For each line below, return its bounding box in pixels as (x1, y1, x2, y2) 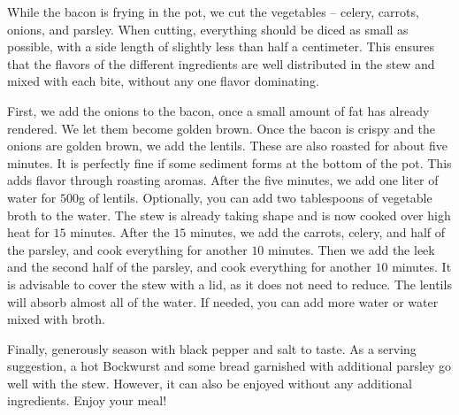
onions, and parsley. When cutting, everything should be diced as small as (7, 19, 409, 38)
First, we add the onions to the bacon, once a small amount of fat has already (7, 101, 430, 119)
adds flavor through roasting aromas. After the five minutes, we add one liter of (7, 171, 439, 189)
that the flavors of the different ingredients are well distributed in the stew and (7, 54, 435, 73)
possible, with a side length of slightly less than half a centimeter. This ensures (7, 37, 434, 56)
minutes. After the (70, 223, 170, 242)
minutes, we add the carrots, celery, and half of (190, 223, 446, 242)
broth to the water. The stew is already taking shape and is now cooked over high (7, 205, 451, 224)
